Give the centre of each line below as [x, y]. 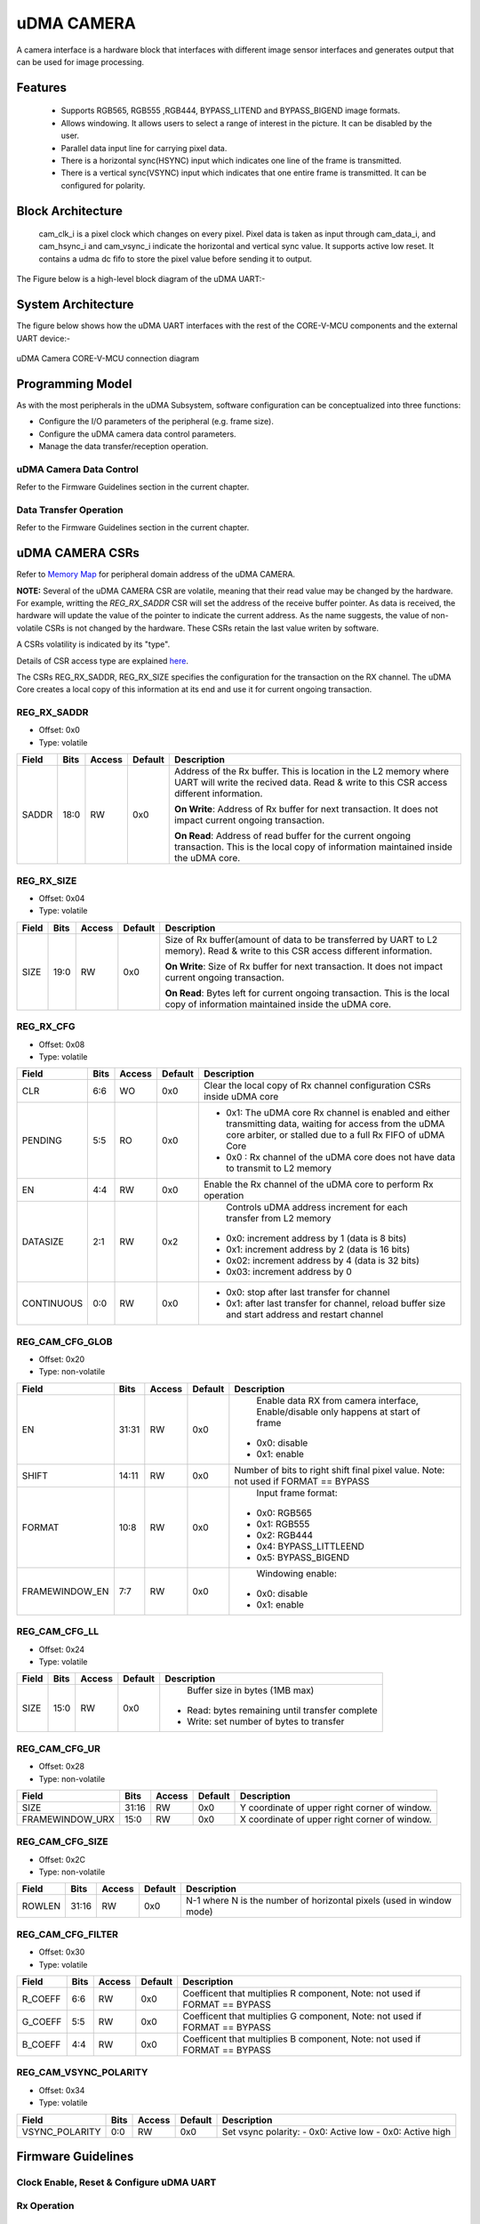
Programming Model [74, 384]
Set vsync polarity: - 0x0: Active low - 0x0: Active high [336, 2131]
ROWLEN [41, 1906]
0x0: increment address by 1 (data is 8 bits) [316, 1238]
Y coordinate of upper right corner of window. [336, 1808]
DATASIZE [43, 1242]
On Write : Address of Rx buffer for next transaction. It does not [307, 810]
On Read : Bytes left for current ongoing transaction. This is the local [307, 993]
